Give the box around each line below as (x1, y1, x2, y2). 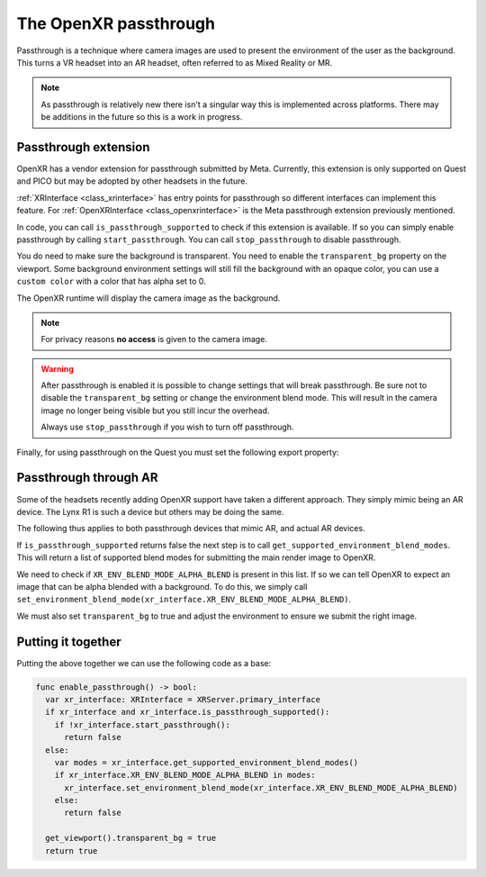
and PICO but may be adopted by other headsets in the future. (16, 176, 247, 186)
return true (45, 845, 98, 855)
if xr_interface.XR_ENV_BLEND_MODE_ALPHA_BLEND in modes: (54, 770, 316, 781)
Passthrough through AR (16, 470, 158, 485)
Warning (40, 363, 74, 374)
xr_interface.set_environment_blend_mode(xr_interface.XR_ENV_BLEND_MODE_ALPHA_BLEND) (64, 782, 458, 792)
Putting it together (16, 634, 121, 649)
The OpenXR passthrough (16, 14, 216, 33)
